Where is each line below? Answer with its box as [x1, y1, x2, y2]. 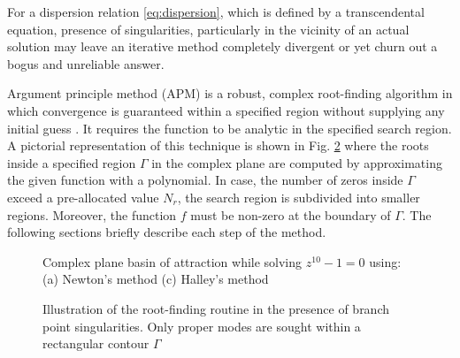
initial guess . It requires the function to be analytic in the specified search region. [7, 118, 452, 137]
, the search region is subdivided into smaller [177, 187, 420, 206]
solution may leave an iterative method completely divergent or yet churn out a [7, 37, 438, 56]
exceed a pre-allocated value [7, 187, 159, 206]
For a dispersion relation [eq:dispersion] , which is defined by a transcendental [7, 3, 425, 20]
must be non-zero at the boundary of [190, 205, 391, 224]
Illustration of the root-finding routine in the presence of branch [42, 299, 390, 317]
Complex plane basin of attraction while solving [42, 252, 303, 270]
